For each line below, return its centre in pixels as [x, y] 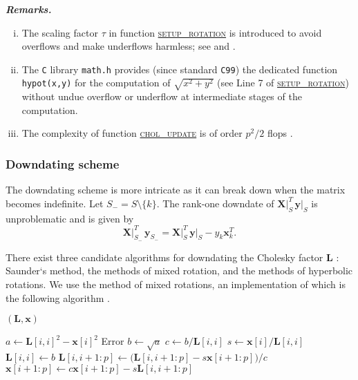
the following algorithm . [58, 297]
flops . [280, 133]
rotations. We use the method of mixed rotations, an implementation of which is [176, 284]
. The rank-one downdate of [215, 203]
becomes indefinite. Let [55, 203]
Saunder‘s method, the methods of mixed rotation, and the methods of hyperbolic [179, 270]
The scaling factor [60, 32]
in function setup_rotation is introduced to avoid [215, 32]
